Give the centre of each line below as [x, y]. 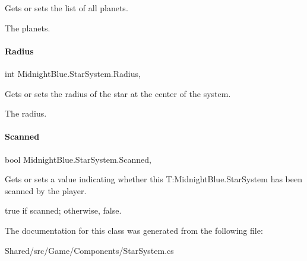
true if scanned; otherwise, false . [63, 210]
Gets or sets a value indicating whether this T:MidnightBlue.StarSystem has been [153, 179]
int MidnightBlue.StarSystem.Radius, [73, 73]
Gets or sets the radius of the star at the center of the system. [118, 93]
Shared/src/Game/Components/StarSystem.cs [89, 250]
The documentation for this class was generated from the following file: [134, 230]
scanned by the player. [46, 190]
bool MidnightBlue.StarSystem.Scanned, [78, 159]
